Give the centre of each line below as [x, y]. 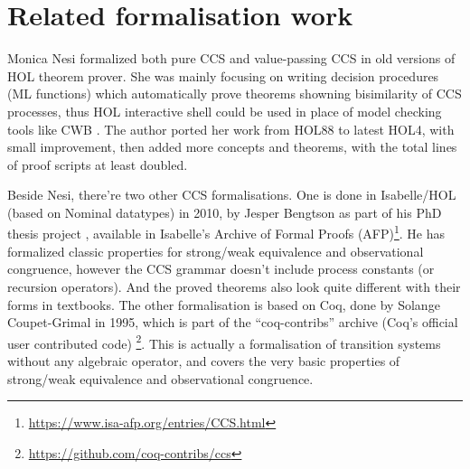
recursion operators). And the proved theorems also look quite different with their [234, 286]
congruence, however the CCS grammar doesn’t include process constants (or [221, 269]
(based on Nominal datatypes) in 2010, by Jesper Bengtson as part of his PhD [225, 212]
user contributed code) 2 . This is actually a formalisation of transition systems [224, 342]
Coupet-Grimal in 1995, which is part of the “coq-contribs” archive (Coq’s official [233, 322]
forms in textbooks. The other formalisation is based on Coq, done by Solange [224, 304]
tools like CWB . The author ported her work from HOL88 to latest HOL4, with [231, 129]
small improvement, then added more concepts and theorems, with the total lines [232, 147]
